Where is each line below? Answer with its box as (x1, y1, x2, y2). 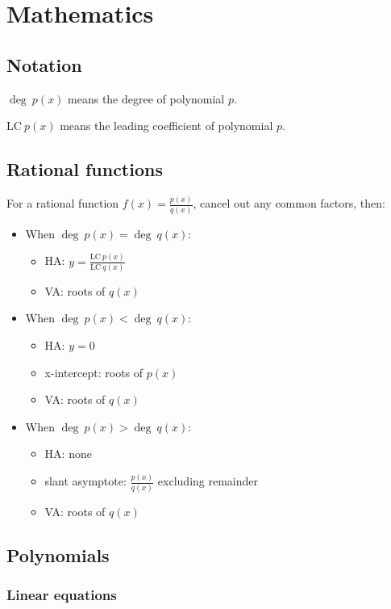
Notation (6, 52, 82, 77)
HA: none (44, 445, 92, 462)
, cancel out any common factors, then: (193, 195, 385, 212)
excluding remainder (157, 472, 259, 489)
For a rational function (6, 195, 119, 212)
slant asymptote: (44, 472, 127, 489)
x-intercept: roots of (44, 363, 144, 380)
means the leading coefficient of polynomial (60, 117, 273, 134)
